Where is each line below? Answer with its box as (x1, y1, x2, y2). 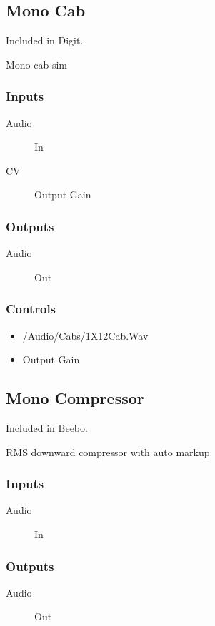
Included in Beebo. (6, 420, 88, 435)
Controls (6, 300, 56, 318)
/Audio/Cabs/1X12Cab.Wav (22, 328, 149, 343)
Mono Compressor (6, 387, 144, 409)
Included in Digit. (6, 33, 84, 48)
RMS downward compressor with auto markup (6, 444, 210, 459)
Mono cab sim (6, 56, 68, 71)
